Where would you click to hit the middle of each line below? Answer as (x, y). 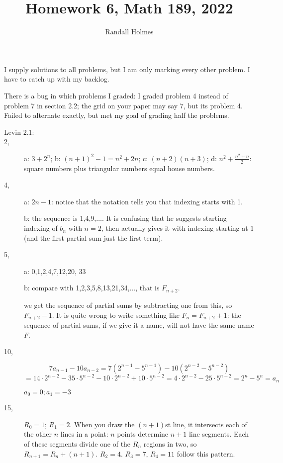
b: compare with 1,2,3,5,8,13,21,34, (77, 288)
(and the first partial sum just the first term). (94, 237)
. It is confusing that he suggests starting (164, 218)
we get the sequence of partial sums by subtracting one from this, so (128, 305)
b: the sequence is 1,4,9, (60, 218)
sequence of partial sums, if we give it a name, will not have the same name (139, 324)
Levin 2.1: (19, 132)
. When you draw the (102, 424)
